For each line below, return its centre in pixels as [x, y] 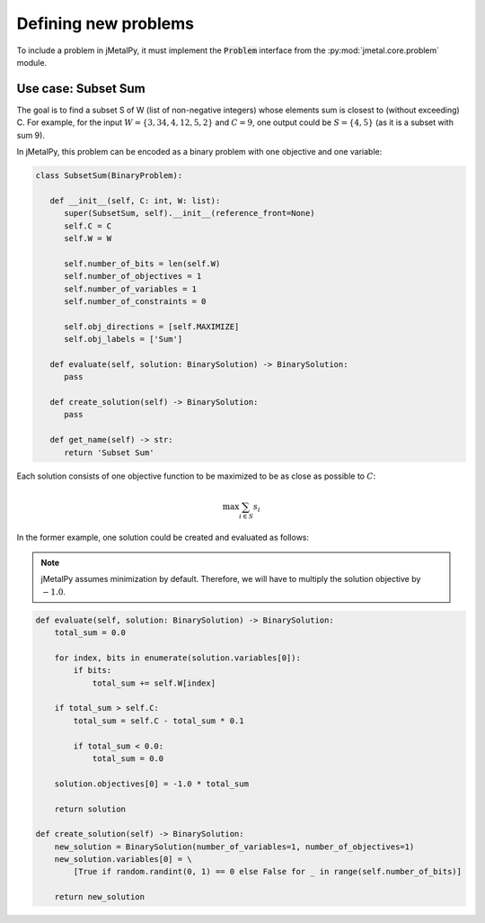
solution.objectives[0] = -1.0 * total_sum [151, 784]
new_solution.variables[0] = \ [123, 860]
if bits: [93, 671]
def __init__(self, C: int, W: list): [135, 201]
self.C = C [88, 226]
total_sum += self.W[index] [154, 683]
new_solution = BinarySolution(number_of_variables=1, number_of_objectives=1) [234, 847]
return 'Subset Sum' [109, 453]
